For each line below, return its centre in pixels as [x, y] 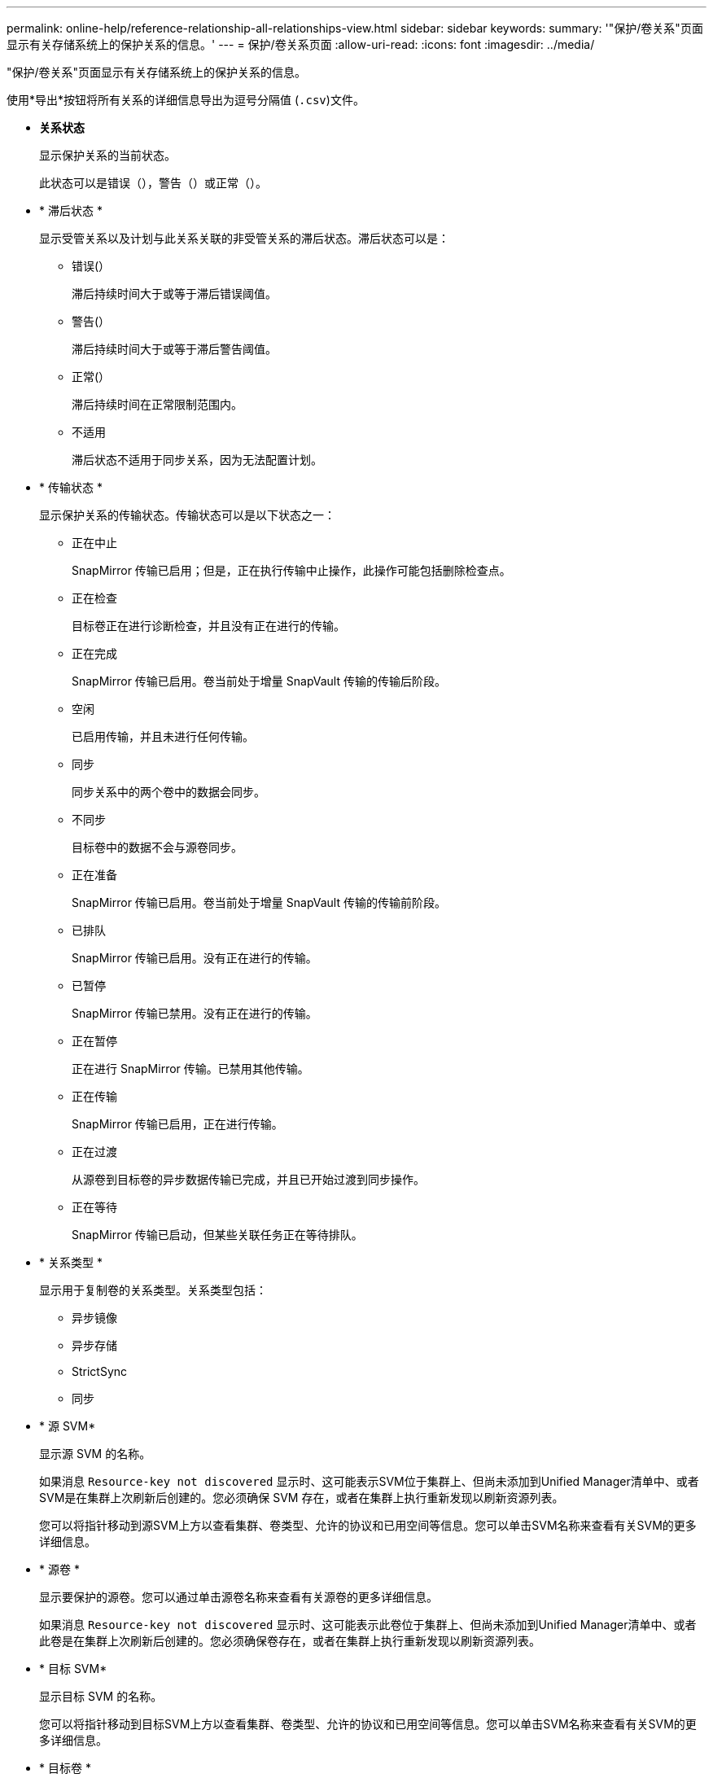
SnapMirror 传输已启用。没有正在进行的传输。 [195, 958]
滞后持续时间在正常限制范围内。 [157, 404]
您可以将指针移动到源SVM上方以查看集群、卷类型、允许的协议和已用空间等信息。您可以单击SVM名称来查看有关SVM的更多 [368, 1525]
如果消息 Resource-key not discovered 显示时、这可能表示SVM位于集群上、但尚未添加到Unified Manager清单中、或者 [369, 1481]
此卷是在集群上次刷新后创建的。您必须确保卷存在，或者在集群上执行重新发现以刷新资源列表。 [290, 1641]
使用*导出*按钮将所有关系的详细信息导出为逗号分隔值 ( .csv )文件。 [186, 100]
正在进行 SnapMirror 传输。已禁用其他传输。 [190, 1069]
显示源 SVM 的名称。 [95, 1454]
